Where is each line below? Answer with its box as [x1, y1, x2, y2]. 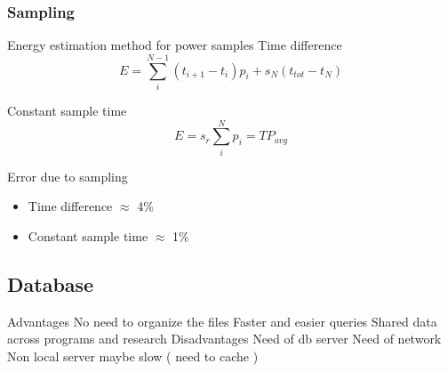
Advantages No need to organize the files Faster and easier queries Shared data [7, 311, 437, 330]
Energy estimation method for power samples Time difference [7, 36, 342, 54]
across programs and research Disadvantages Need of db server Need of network [7, 329, 442, 348]
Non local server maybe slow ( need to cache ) [7, 346, 259, 365]
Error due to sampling [7, 166, 128, 185]
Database [7, 270, 94, 297]
